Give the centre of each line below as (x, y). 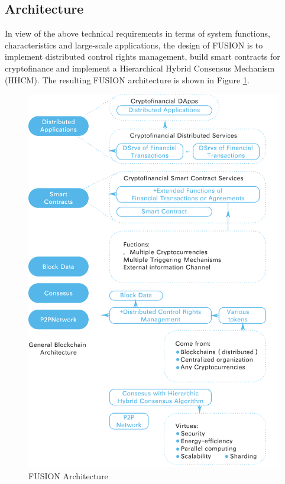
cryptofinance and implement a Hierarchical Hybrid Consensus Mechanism (140, 68)
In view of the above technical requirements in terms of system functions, (137, 33)
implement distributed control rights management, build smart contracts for (142, 56)
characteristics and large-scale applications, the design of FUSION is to (134, 45)
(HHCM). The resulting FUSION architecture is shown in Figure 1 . (127, 79)
